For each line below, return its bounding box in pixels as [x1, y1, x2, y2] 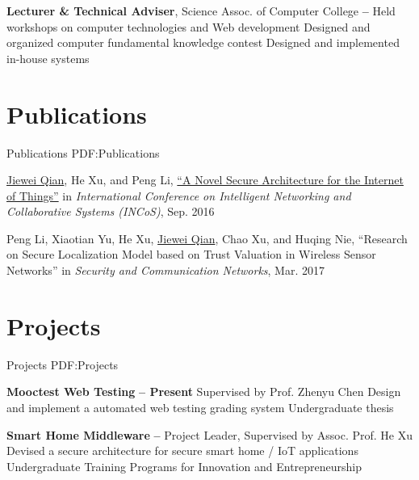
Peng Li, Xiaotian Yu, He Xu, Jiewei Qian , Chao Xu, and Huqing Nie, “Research [6, 229, 408, 246]
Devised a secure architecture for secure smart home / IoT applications [6, 442, 358, 459]
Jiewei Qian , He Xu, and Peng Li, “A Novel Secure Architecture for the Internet [6, 171, 404, 188]
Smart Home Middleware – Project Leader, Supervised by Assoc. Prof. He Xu [6, 426, 413, 443]
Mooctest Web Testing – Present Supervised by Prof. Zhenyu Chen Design [6, 383, 401, 400]
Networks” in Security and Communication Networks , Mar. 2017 [6, 262, 325, 279]
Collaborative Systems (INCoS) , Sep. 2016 [6, 203, 215, 220]
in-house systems [6, 49, 90, 66]
